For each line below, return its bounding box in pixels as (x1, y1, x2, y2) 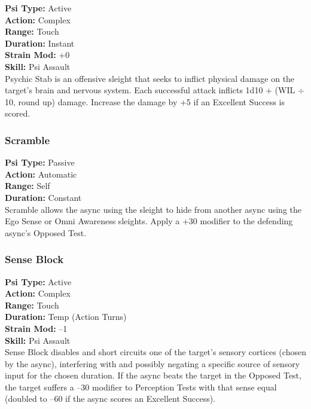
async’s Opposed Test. (5, 226, 87, 239)
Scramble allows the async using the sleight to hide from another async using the (5, 203, 302, 215)
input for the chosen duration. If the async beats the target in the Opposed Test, (5, 369, 301, 381)
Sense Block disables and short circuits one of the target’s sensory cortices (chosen (5, 346, 306, 358)
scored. (5, 107, 31, 120)
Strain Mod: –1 (5, 322, 68, 334)
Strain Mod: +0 (5, 48, 70, 61)
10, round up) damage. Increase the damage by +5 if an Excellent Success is (5, 95, 285, 108)
